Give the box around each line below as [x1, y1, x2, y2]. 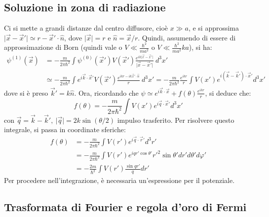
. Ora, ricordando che [74, 87, 139, 98]
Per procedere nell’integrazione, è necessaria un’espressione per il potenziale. [4, 175, 235, 185]
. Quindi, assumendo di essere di [138, 32, 236, 42]
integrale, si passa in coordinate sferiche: [4, 124, 126, 135]
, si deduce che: [205, 87, 251, 98]
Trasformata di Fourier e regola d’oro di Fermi [4, 199, 247, 215]
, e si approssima [188, 23, 239, 33]
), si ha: [189, 42, 212, 52]
